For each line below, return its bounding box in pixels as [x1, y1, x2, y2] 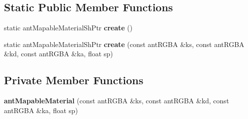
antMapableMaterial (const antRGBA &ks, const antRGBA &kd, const [4, 95, 229, 106]
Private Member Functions [4, 72, 144, 88]
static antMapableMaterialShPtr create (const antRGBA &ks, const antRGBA [4, 39, 245, 49]
